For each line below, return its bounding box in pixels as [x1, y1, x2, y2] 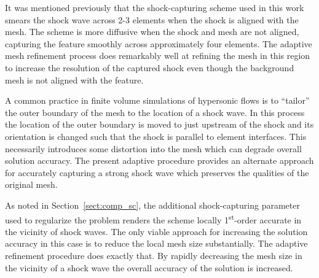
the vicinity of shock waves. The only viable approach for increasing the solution [5, 225, 308, 237]
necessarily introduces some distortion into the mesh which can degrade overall [5, 142, 302, 155]
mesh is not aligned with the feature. [5, 73, 144, 86]
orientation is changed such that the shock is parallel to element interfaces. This [5, 129, 307, 142]
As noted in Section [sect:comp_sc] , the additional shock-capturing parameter [5, 198, 300, 211]
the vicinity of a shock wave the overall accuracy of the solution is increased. [5, 261, 293, 274]
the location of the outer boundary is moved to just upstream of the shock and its [5, 118, 314, 131]
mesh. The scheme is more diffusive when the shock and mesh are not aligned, [5, 25, 299, 38]
